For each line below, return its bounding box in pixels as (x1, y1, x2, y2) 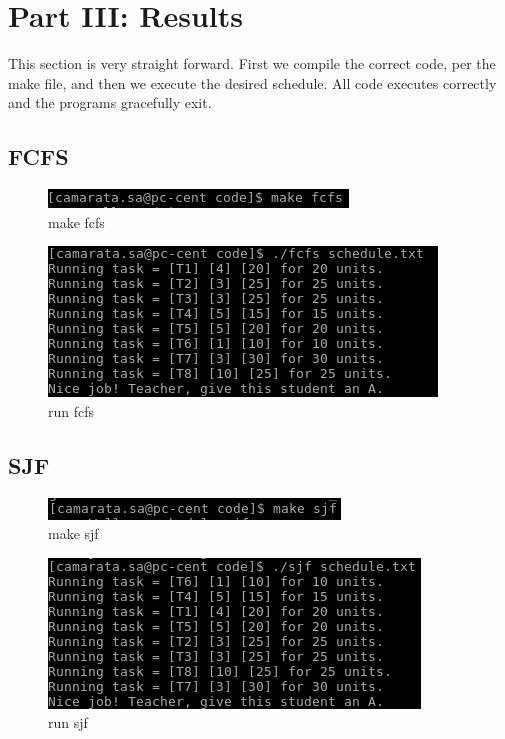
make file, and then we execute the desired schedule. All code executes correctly (8, 72, 497, 93)
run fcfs (48, 400, 95, 421)
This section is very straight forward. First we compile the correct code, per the (8, 53, 496, 74)
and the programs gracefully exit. (8, 92, 212, 113)
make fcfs (48, 211, 105, 232)
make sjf (48, 523, 99, 544)
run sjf (48, 712, 88, 733)
